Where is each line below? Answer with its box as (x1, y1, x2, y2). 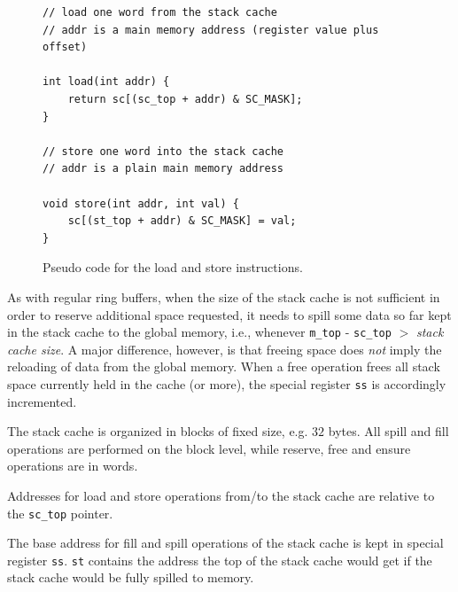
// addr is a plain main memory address (43, 162, 284, 175)
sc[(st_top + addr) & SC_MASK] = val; (67, 214, 297, 228)
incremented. (7, 392, 77, 410)
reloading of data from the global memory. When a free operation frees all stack (7, 357, 440, 376)
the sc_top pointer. (7, 503, 113, 522)
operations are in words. (7, 456, 138, 475)
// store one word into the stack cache (43, 144, 284, 158)
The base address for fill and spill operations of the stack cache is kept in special (7, 534, 444, 552)
